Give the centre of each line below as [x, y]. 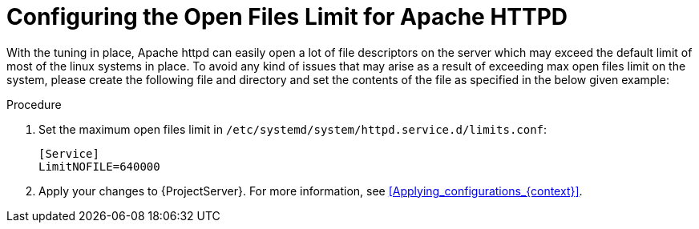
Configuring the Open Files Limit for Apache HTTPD [287, 17]
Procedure [34, 104]
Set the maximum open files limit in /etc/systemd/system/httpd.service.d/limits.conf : [293, 129]
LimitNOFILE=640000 [99, 166]
